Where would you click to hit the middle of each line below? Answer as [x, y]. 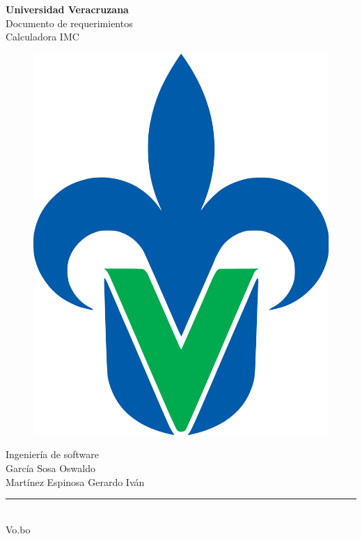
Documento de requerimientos [69, 23]
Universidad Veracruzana [67, 9]
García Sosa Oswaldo [51, 468]
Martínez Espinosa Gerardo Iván [75, 481]
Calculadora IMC [42, 37]
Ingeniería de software [52, 454]
